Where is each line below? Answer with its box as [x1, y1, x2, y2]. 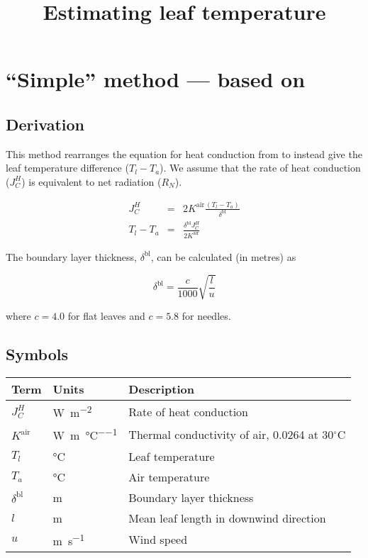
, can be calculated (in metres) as [150, 249, 296, 264]
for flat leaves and [67, 308, 145, 323]
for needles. [182, 308, 231, 323]
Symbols [6, 343, 69, 365]
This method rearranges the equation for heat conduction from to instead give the [6, 146, 362, 161]
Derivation [6, 113, 84, 135]
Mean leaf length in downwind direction [128, 509, 326, 526]
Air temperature [128, 468, 210, 485]
